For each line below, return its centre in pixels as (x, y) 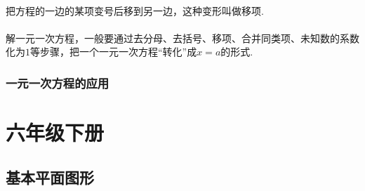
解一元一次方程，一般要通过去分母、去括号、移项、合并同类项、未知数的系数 (182, 38)
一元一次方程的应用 (58, 83)
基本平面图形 (50, 177)
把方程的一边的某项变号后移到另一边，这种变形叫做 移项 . (135, 10)
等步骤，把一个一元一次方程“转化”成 (114, 52)
